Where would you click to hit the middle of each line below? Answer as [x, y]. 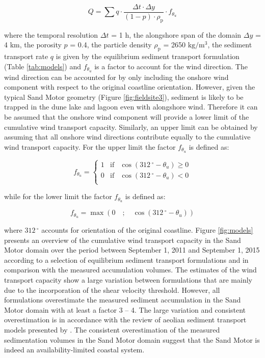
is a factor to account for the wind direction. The [171, 66]
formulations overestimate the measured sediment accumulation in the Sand [123, 300]
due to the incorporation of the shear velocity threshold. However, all [112, 290]
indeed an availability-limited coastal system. [74, 350]
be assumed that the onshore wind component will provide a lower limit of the [127, 117]
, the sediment [230, 45]
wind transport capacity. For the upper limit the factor [90, 146]
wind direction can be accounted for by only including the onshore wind [116, 77]
